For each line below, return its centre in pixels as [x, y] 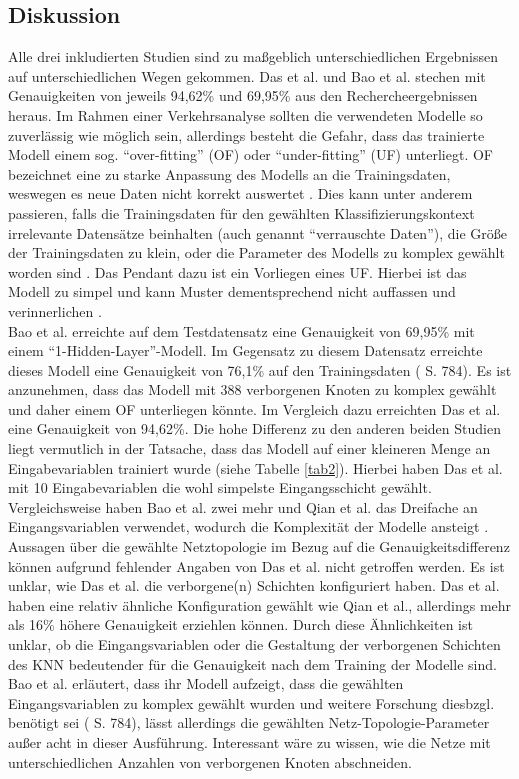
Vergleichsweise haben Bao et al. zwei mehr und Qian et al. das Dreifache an [243, 506]
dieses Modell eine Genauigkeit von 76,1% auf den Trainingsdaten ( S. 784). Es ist [260, 369]
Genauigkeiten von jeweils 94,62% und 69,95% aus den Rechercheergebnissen [243, 95]
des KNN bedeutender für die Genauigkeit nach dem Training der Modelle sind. [252, 663]
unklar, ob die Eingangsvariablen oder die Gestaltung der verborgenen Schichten [254, 644]
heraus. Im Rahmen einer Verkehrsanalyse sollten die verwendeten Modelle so [245, 114]
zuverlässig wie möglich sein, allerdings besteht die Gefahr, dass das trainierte [246, 134]
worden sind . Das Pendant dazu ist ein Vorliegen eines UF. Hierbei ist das [237, 271]
